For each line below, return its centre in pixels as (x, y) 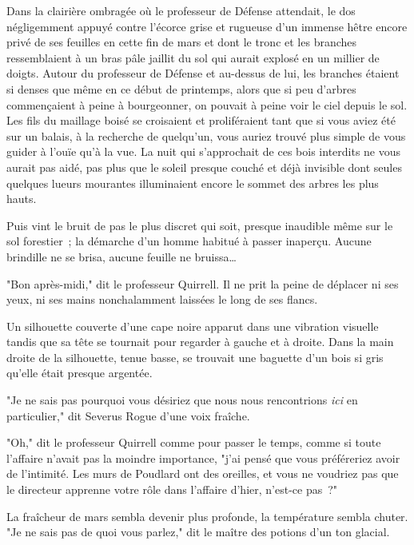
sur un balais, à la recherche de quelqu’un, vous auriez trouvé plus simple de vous (206, 135)
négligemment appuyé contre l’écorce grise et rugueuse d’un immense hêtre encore (207, 26)
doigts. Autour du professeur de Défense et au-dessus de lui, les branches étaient (203, 73)
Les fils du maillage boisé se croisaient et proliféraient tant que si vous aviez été (201, 120)
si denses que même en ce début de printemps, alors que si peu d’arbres (181, 88)
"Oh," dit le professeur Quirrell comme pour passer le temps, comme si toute (194, 442)
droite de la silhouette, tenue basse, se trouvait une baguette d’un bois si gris (195, 357)
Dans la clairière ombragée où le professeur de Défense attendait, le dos (181, 10)
